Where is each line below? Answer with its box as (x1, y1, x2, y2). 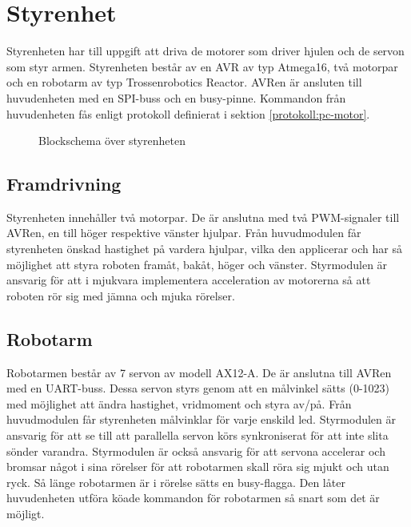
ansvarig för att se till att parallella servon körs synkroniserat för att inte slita (6, 427, 389, 444)
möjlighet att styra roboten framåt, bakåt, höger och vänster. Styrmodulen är (6, 255, 388, 272)
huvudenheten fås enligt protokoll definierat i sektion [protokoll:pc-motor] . (6, 105, 370, 122)
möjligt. (6, 505, 45, 521)
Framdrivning (6, 171, 122, 196)
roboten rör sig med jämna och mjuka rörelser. (6, 287, 235, 304)
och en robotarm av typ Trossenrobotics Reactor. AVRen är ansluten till (6, 74, 362, 91)
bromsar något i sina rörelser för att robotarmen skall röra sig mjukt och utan (6, 458, 389, 475)
